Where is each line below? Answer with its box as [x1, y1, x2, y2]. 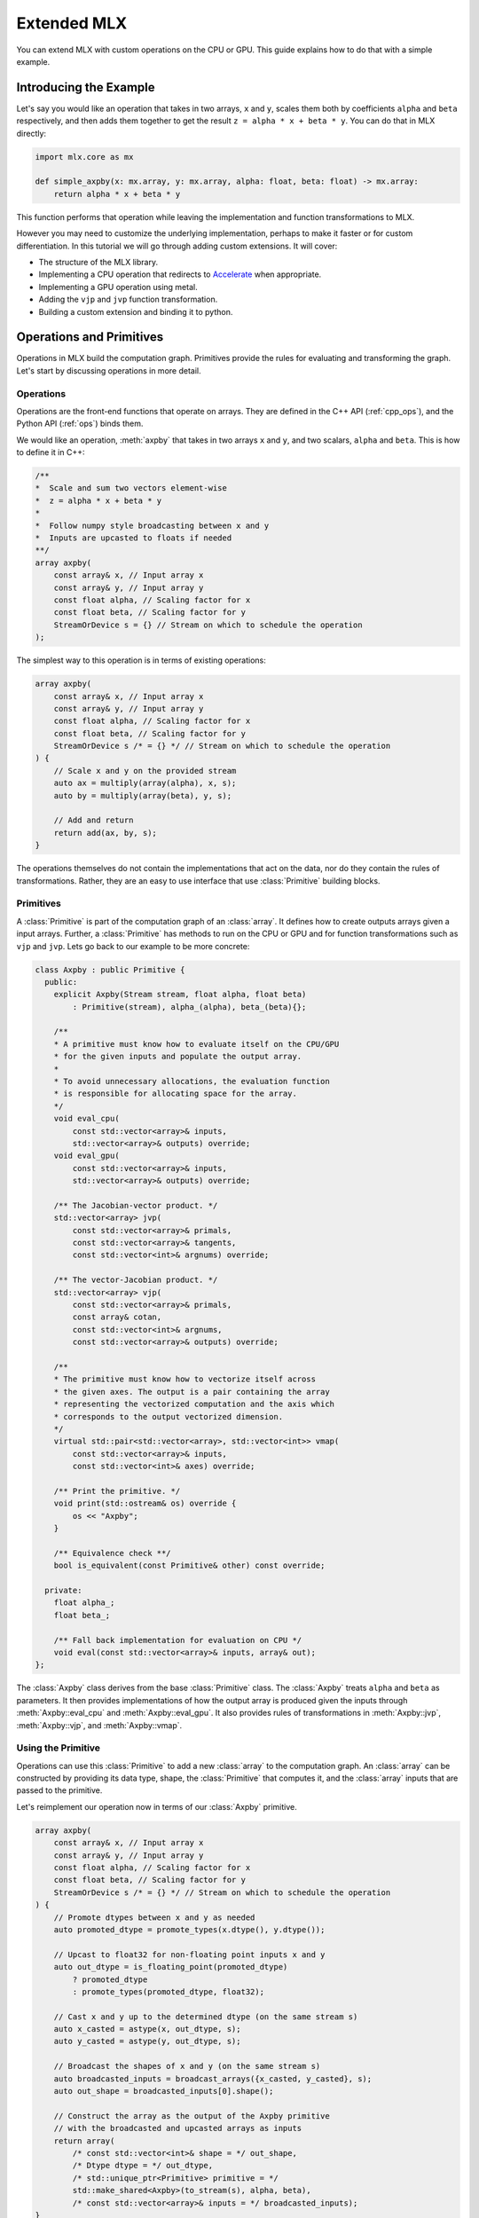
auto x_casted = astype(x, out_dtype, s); [53, 2024, 241, 2034]
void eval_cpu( [53, 1113, 120, 1124]
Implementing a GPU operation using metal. [38, 281, 199, 292]
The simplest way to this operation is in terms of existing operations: [16, 655, 266, 665]
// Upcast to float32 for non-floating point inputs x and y [53, 1949, 326, 1960]
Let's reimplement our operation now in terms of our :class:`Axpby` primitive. [16, 1801, 297, 1812]
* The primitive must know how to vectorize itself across [53, 1374, 317, 1384]
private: [44, 1585, 82, 1596]
